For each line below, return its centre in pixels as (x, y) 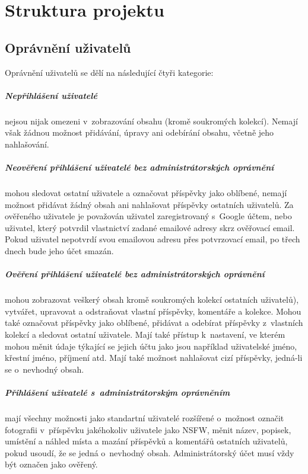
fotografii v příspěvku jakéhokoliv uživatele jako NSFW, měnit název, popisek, (148, 429)
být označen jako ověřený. (51, 464)
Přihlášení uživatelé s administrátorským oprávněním (118, 392)
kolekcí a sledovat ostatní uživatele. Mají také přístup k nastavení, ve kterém (145, 334)
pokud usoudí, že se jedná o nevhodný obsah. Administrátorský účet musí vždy (150, 452)
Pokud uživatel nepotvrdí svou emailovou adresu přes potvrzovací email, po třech (153, 239)
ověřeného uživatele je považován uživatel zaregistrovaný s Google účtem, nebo (148, 216)
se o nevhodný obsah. (45, 369)
